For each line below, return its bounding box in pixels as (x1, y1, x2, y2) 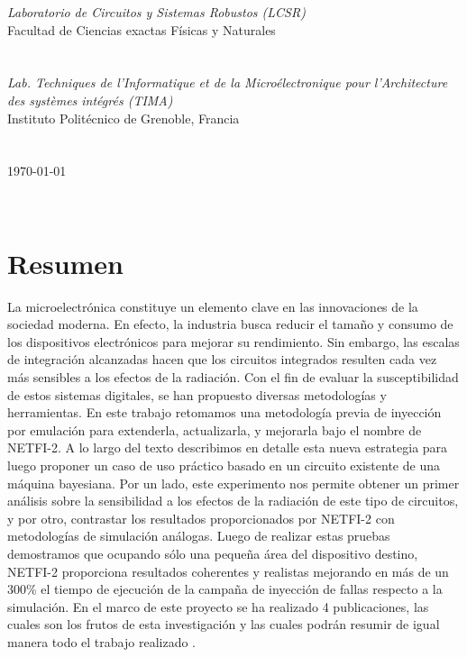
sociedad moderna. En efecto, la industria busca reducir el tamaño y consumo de (7, 315, 453, 333)
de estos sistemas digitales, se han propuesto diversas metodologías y (7, 385, 387, 404)
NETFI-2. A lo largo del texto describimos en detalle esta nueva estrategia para (7, 438, 448, 457)
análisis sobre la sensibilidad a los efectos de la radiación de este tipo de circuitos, (7, 491, 459, 510)
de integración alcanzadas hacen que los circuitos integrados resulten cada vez (7, 350, 437, 369)
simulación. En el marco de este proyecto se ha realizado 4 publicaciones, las (7, 597, 429, 616)
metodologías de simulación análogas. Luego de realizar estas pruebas (7, 526, 390, 545)
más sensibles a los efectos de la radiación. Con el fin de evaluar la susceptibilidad (7, 368, 459, 387)
